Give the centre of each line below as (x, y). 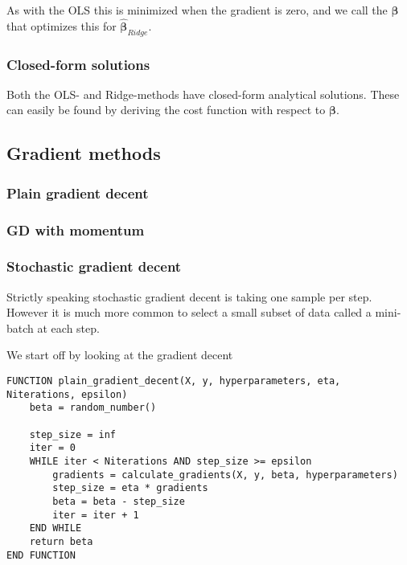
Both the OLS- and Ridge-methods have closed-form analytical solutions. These (203, 94)
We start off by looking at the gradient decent (120, 355)
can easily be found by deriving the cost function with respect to (166, 110)
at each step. (68, 328)
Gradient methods (84, 153)
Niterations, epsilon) (67, 394)
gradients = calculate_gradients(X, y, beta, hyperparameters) (225, 475)
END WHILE (55, 528)
